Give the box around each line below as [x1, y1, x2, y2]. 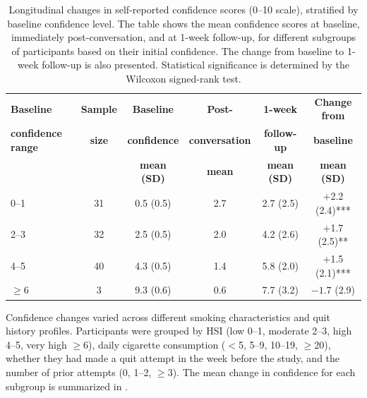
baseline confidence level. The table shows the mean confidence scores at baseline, [7, 16, 360, 30]
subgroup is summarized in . [6, 378, 128, 393]
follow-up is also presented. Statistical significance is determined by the [42, 57, 349, 72]
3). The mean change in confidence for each [167, 364, 356, 379]
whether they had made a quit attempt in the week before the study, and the [6, 351, 340, 366]
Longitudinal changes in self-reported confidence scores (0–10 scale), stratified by [8, 2, 359, 16]
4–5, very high [6, 337, 67, 351]
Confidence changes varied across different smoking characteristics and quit [6, 309, 330, 324]
